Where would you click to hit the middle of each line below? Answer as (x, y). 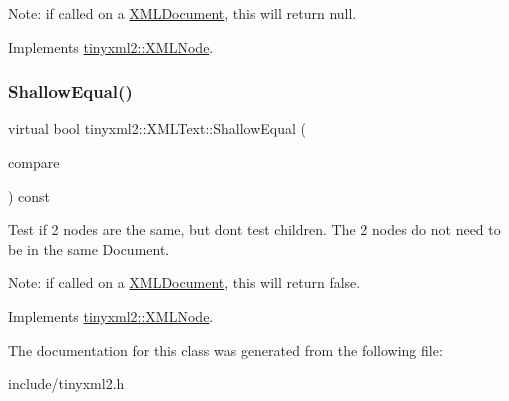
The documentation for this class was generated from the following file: (225, 349)
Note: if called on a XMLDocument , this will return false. (184, 282)
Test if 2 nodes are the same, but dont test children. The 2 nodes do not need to (254, 229)
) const (29, 195)
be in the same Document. (89, 248)
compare (34, 162)
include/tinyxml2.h (66, 383)
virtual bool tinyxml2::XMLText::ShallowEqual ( (157, 128)
